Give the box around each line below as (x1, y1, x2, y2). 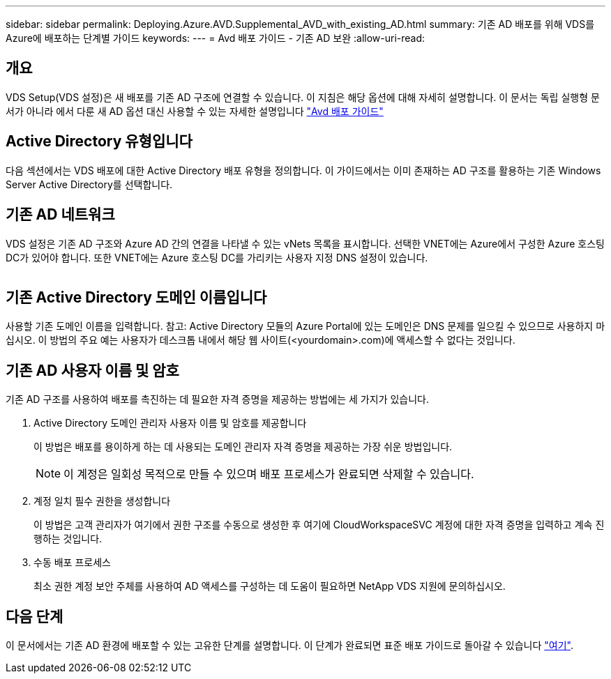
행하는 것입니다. (33, 533, 103, 545)
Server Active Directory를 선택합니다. (6, 178, 173, 190)
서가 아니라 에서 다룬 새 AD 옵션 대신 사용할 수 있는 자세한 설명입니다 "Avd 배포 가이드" (6, 105, 384, 117)
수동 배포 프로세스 (33, 556, 111, 569)
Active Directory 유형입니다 (6, 132, 193, 151)
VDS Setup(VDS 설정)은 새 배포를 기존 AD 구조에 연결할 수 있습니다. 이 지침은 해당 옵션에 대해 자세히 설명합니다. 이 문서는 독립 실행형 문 (6, 91, 600, 103)
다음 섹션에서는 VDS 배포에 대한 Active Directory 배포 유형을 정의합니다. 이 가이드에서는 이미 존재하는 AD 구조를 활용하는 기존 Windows (6, 164, 601, 176)
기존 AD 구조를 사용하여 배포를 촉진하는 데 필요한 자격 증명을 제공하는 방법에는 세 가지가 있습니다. (6, 393, 429, 406)
